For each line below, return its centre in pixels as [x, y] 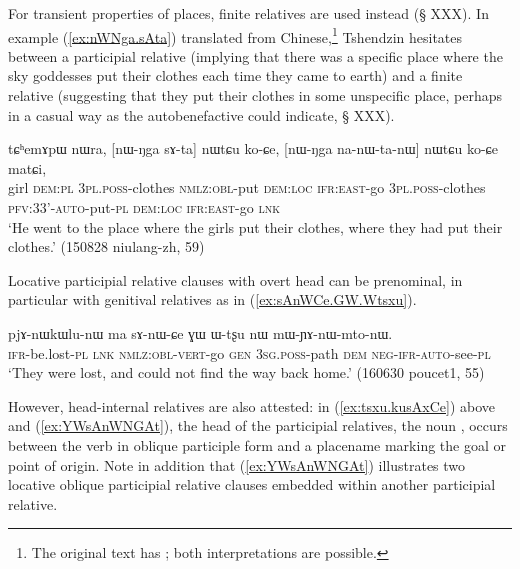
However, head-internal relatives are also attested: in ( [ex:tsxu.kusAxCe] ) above [252, 405]
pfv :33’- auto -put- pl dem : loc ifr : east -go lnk [144, 207]
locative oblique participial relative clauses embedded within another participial [252, 484]
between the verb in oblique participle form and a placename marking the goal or [257, 444]
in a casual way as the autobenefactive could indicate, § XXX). [201, 114]
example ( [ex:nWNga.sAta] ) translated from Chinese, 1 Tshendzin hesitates [235, 35]
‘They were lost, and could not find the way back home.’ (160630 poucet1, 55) [246, 372]
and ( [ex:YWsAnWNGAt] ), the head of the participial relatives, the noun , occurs [258, 425]
